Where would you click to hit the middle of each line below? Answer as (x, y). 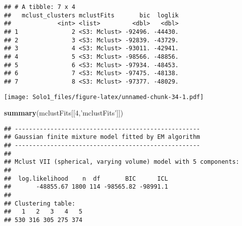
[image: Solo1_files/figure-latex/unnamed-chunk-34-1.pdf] (104, 97)
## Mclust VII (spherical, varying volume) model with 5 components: (122, 162)
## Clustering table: (40, 203)
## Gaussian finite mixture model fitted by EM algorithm (102, 137)
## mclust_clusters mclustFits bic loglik (91, 15)
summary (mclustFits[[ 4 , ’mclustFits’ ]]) (64, 113)
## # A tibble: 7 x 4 (40, 7)
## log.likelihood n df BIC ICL (86, 178)
